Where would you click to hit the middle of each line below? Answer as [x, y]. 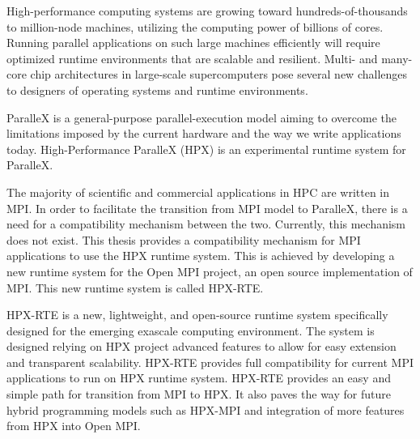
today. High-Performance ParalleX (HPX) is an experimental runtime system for [206, 149]
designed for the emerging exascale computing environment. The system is [191, 330]
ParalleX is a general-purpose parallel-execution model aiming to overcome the [202, 117]
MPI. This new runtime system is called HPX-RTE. [135, 287]
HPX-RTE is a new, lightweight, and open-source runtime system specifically [197, 315]
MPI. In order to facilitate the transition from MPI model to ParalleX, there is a [207, 208]
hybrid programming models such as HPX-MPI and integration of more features [206, 409]
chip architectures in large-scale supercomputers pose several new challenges [219, 74]
